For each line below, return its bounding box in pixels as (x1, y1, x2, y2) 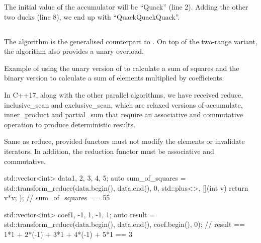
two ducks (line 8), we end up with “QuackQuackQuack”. (4, 11, 180, 22)
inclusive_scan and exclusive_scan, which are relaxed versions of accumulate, (4, 99, 243, 110)
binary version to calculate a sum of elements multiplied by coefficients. (4, 72, 224, 83)
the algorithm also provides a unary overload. (4, 46, 144, 56)
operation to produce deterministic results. (4, 119, 135, 129)
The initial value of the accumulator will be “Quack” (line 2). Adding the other (4, 2, 248, 12)
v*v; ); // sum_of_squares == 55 (4, 192, 110, 203)
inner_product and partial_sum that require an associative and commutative (4, 109, 243, 120)
